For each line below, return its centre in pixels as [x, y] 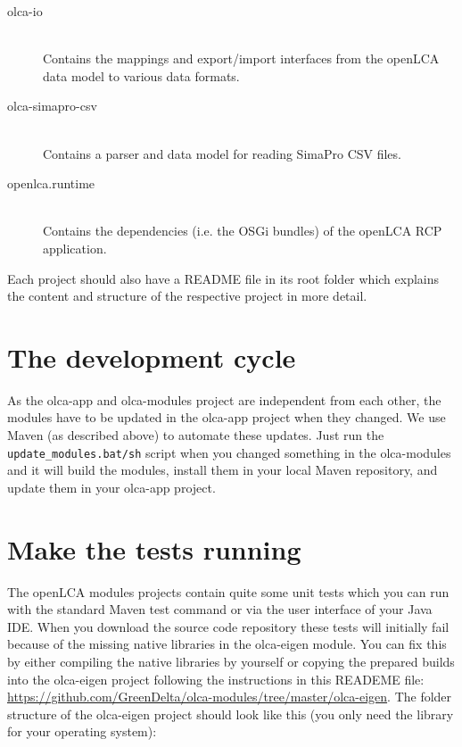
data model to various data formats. [141, 75]
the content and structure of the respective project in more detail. [187, 296]
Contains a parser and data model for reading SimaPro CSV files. [222, 153]
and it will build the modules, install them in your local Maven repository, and [223, 470]
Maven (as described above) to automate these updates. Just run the [196, 435]
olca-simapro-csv [52, 106]
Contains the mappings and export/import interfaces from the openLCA [241, 58]
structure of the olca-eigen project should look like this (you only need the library [231, 714]
